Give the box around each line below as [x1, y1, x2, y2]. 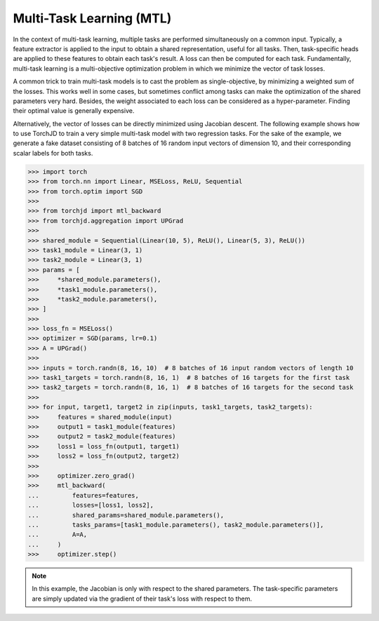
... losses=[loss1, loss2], [27, 501, 154, 510]
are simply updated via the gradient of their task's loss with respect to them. [32, 594, 253, 603]
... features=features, [27, 491, 140, 499]
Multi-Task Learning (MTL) [13, 11, 172, 26]
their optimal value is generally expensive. [13, 107, 135, 115]
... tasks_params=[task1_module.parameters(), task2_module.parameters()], [27, 521, 324, 528]
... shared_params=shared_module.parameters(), [27, 511, 225, 519]
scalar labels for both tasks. [13, 149, 93, 157]
